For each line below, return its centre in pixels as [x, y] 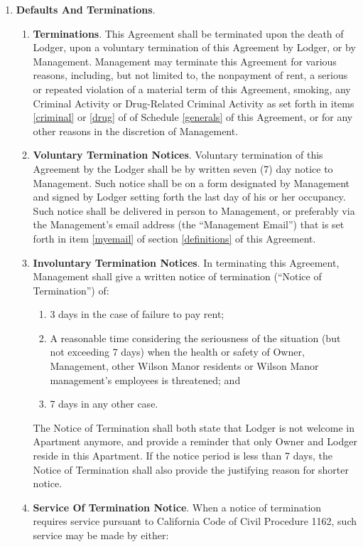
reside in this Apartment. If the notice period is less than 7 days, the [183, 456]
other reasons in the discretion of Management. [136, 131]
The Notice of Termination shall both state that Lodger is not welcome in [194, 427]
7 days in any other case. [104, 404]
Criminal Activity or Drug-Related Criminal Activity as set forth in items [194, 103]
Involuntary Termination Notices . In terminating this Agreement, [186, 262]
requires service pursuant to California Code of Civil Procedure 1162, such [195, 521]
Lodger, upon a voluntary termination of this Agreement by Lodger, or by [194, 47]
